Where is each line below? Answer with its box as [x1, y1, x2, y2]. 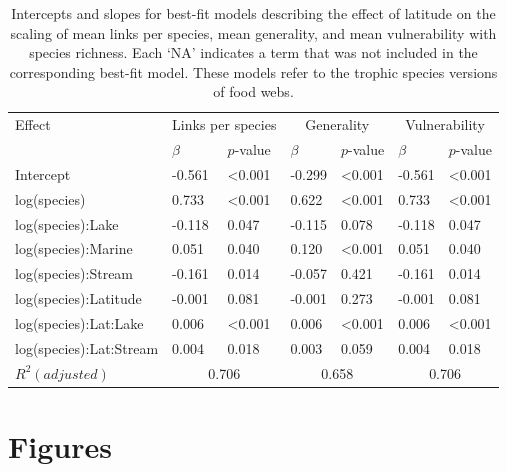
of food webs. [213, 81, 294, 102]
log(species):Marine [15, 238, 133, 259]
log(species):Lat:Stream [15, 337, 159, 358]
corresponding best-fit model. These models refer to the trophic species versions [9, 61, 498, 82]
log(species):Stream [15, 263, 134, 284]
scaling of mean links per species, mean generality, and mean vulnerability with [10, 22, 497, 43]
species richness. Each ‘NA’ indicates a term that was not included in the [29, 42, 478, 63]
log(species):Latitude [15, 288, 142, 309]
